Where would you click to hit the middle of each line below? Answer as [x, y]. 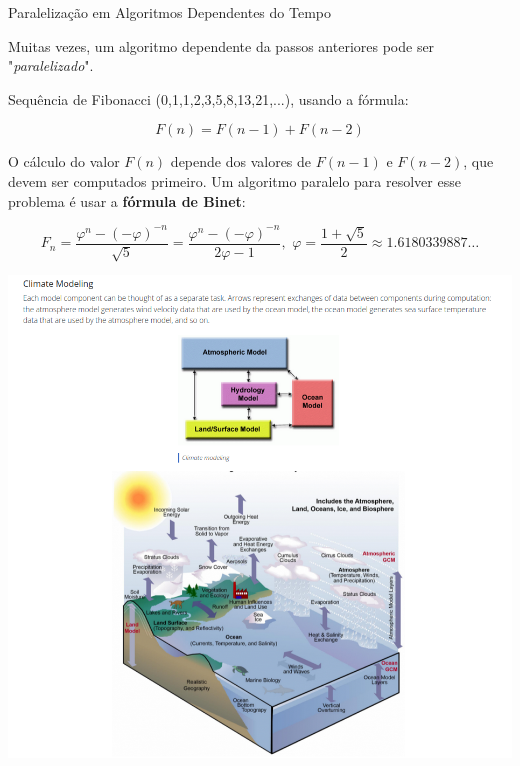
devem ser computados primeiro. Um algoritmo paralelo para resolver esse [234, 180]
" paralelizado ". [51, 65]
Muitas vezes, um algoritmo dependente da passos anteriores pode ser [221, 45]
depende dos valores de [241, 161]
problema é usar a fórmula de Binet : [127, 200]
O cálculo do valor [64, 161]
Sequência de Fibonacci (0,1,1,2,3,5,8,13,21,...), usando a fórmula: [208, 98]
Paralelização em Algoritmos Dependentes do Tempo [169, 12]
